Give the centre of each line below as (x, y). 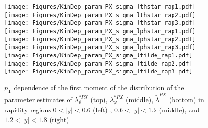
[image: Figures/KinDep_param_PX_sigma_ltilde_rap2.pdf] (98, 64)
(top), (99, 99)
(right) (59, 119)
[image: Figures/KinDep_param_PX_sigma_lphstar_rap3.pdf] (100, 47)
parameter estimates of (38, 99)
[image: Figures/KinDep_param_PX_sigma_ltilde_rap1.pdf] (98, 55)
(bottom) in (186, 99)
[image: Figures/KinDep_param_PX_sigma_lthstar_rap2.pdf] (100, 15)
